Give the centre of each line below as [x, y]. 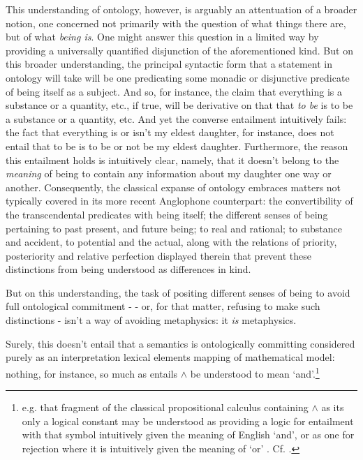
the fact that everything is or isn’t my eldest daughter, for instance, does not [170, 132]
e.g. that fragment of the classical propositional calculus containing [165, 407]
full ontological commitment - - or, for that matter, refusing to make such [163, 306]
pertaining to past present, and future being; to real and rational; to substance [174, 228]
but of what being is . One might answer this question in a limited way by [162, 37]
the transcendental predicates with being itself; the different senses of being [167, 214]
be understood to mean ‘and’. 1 [255, 372]
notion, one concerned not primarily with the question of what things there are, [176, 23]
